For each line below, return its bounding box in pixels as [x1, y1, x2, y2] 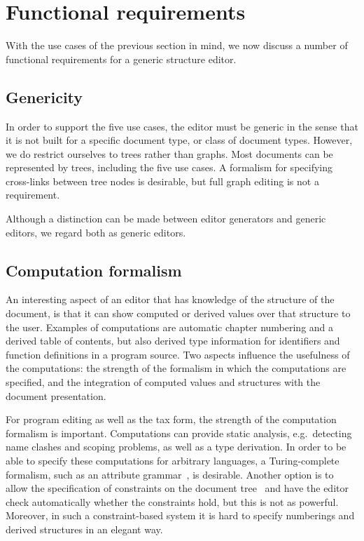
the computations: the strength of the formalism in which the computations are [6, 361, 346, 375]
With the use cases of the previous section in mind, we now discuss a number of [6, 38, 348, 53]
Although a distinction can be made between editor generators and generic [6, 211, 326, 226]
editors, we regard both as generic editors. [6, 225, 186, 239]
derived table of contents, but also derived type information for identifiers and [6, 333, 340, 348]
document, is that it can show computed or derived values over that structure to [6, 306, 351, 321]
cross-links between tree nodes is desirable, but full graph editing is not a [6, 173, 319, 188]
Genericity [6, 86, 83, 107]
